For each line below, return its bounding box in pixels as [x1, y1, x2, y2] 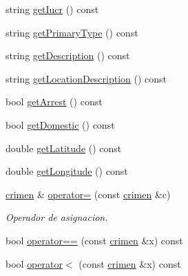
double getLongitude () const [6, 164, 128, 178]
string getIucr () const [6, 2, 99, 16]
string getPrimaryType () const [6, 25, 138, 39]
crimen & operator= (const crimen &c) [6, 187, 171, 201]
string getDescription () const [6, 48, 130, 63]
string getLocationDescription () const [6, 71, 167, 85]
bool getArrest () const [6, 94, 103, 109]
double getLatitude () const [6, 140, 122, 155]
